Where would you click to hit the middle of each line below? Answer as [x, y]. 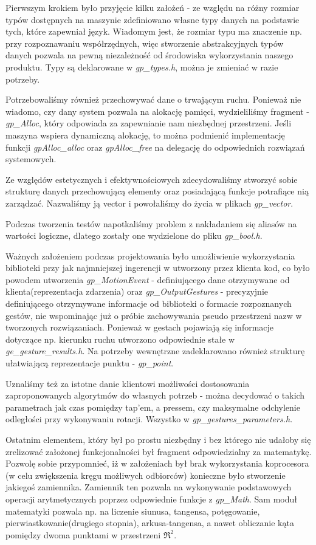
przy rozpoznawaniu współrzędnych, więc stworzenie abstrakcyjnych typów [145, 43]
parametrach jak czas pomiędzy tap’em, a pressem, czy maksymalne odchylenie [153, 407]
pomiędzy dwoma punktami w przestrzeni [83, 534]
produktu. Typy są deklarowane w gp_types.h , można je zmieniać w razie [142, 67]
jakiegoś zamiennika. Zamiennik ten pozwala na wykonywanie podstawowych [149, 487]
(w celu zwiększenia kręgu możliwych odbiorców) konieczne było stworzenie [146, 475]
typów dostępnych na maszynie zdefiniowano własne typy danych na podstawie [153, 19]
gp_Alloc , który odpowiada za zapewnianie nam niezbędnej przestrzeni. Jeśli [149, 123]
